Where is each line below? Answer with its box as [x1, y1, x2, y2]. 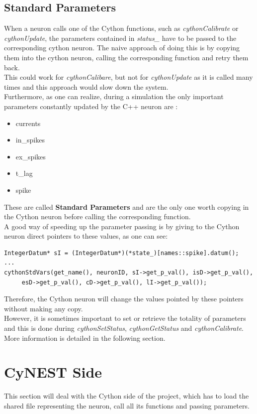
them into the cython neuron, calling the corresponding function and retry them [4, 52, 249, 62]
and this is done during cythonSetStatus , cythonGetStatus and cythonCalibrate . [4, 323, 244, 333]
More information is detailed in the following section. [4, 332, 166, 343]
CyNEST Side [4, 362, 102, 382]
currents [15, 118, 41, 128]
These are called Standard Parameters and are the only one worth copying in [4, 201, 249, 212]
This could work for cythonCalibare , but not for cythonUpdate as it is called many [4, 72, 253, 82]
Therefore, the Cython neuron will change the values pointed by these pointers [4, 293, 244, 304]
